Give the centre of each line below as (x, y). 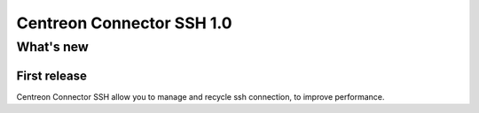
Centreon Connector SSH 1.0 (124, 23)
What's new (52, 47)
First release (52, 75)
